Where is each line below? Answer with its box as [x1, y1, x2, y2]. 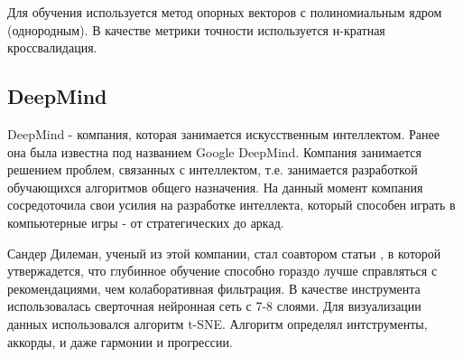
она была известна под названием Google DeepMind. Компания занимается [7, 142, 421, 161]
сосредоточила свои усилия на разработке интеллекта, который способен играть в [7, 195, 456, 214]
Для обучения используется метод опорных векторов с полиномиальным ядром [7, 3, 442, 21]
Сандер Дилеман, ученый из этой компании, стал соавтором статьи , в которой [7, 243, 441, 262]
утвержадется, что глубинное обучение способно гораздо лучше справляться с [7, 261, 438, 280]
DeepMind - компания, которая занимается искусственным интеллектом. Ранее [7, 124, 440, 143]
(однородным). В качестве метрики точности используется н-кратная [7, 20, 385, 39]
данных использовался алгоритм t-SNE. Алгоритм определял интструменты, [7, 314, 428, 333]
